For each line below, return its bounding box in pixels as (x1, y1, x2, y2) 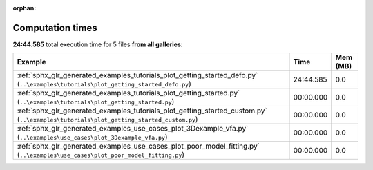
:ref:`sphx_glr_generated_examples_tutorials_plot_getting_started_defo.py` (17, 70, 258, 80)
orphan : (12, 4, 37, 12)
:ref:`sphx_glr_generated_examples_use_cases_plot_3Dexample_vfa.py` (17, 124, 249, 133)
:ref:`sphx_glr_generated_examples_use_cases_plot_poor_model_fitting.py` (17, 142, 260, 151)
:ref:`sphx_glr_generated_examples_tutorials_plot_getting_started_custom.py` (17, 106, 267, 115)
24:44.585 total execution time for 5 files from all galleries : (12, 40, 183, 48)
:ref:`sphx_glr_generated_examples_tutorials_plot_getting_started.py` (17, 88, 240, 98)
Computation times (12, 21, 97, 34)
